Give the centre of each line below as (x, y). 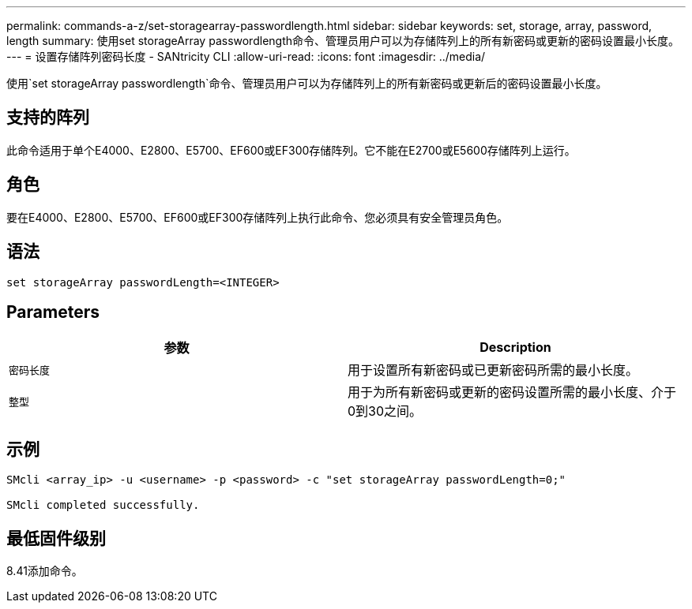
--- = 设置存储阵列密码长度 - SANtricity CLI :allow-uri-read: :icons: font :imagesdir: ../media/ (246, 56)
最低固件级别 (56, 538)
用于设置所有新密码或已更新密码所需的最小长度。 (493, 370)
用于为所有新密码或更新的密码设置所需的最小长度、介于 (512, 392)
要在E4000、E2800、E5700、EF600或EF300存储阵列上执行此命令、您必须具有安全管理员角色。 (258, 217)
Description (515, 347)
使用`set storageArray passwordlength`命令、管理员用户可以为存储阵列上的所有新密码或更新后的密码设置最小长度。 (307, 83)
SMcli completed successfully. (103, 505)
